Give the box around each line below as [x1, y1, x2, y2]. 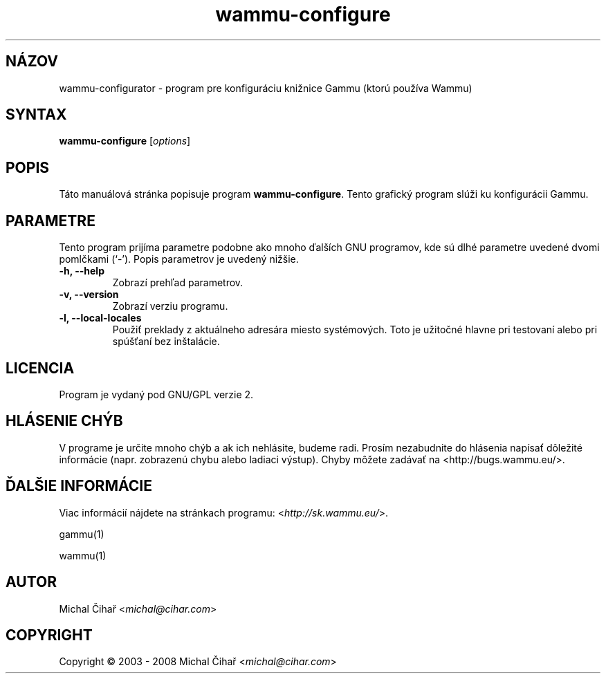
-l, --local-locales [59, 312, 142, 324]
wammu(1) [59, 549, 107, 561]
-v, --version [59, 288, 119, 301]
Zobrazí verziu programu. [112, 300, 228, 313]
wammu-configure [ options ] [59, 135, 191, 147]
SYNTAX [6, 106, 67, 124]
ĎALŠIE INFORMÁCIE [6, 477, 152, 495]
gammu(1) [59, 528, 104, 540]
